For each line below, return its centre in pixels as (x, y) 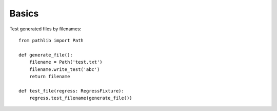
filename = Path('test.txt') (66, 62)
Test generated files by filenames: (45, 29)
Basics (24, 13)
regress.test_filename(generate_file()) (81, 98)
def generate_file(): (46, 55)
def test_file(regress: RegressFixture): (71, 91)
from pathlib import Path (51, 40)
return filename (50, 76)
